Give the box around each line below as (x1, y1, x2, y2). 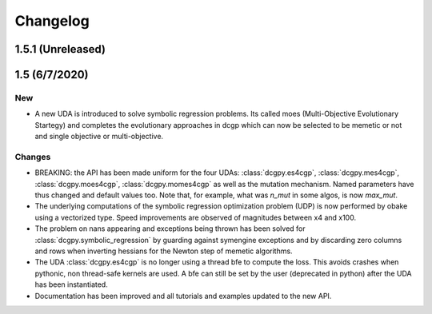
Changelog (14, 12, 90, 30)
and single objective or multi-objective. (34, 132, 164, 141)
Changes (14, 151, 51, 162)
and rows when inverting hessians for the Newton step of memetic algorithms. (34, 246, 293, 256)
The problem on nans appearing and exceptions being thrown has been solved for (34, 224, 306, 233)
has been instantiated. (34, 280, 108, 289)
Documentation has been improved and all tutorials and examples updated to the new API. (34, 291, 332, 300)
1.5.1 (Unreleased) (14, 42, 106, 56)
